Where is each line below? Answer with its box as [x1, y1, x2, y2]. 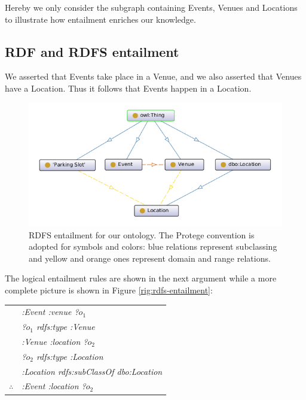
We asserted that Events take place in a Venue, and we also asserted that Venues [5, 70, 302, 83]
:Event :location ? [22, 380, 86, 392]
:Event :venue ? [22, 305, 79, 318]
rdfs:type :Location [36, 350, 103, 362]
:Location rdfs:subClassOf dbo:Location [22, 365, 163, 377]
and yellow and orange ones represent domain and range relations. [29, 251, 271, 264]
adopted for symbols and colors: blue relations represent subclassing [29, 240, 277, 253]
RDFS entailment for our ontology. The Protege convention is [29, 228, 255, 241]
